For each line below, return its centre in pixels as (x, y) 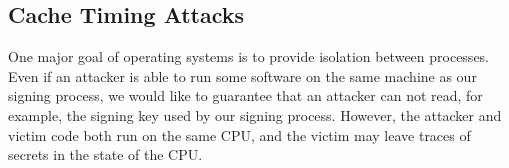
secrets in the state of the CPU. (105, 154)
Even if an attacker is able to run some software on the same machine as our (242, 75)
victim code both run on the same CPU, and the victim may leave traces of (239, 134)
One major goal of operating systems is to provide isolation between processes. (249, 56)
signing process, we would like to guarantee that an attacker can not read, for (245, 95)
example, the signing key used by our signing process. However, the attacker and (255, 114)
